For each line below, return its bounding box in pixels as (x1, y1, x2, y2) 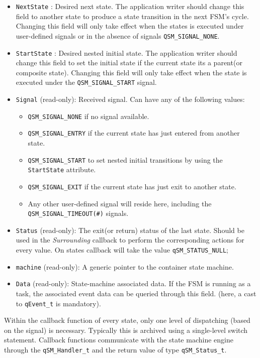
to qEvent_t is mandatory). (16, 298, 101, 308)
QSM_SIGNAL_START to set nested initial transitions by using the (28, 154, 223, 165)
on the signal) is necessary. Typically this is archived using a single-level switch (4, 324, 248, 335)
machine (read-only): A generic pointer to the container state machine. (16, 261, 234, 272)
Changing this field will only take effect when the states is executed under (16, 21, 244, 31)
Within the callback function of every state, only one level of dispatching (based (4, 315, 250, 325)
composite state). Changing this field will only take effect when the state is (16, 67, 247, 77)
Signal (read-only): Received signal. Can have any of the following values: (16, 94, 245, 104)
